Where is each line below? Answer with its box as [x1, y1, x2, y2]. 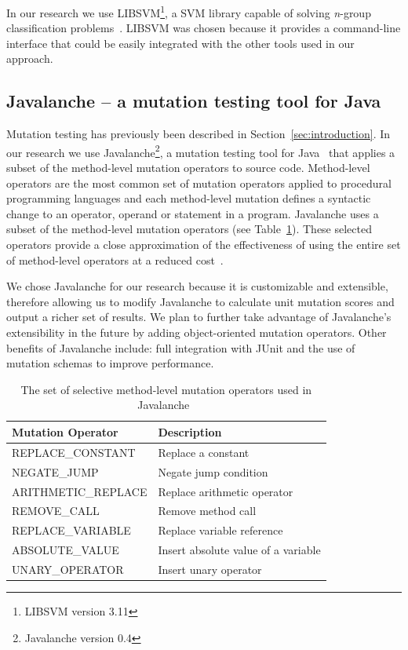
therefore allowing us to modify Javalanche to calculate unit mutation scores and [6, 293, 395, 309]
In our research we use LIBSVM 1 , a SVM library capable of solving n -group [6, 2, 371, 20]
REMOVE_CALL [12, 502, 100, 519]
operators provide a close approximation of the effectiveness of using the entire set [6, 236, 401, 253]
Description [158, 423, 222, 440]
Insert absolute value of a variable [158, 542, 321, 558]
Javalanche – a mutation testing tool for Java [6, 89, 381, 113]
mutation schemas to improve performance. [6, 355, 214, 371]
